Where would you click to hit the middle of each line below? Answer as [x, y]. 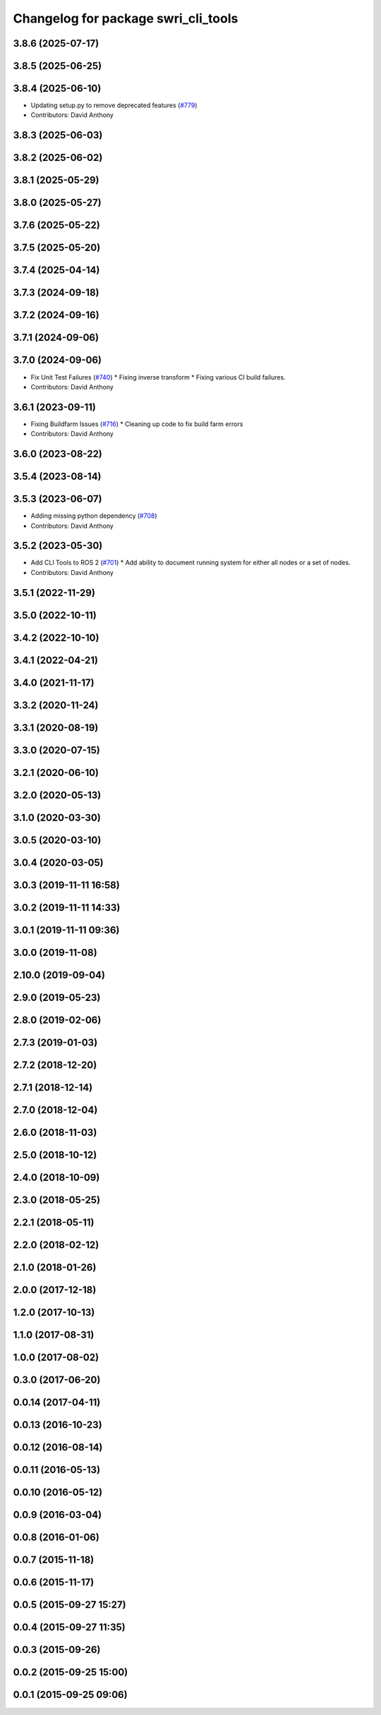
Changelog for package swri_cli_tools [126, 18]
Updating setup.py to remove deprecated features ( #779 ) [114, 105]
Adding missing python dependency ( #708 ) [94, 516]
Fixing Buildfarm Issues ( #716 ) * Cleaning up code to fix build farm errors [137, 424]
